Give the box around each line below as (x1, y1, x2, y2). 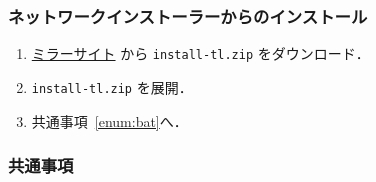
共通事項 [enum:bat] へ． (31, 110, 188, 131)
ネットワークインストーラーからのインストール (8, 3, 368, 28)
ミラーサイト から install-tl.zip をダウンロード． (31, 43, 370, 64)
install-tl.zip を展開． (31, 76, 193, 97)
